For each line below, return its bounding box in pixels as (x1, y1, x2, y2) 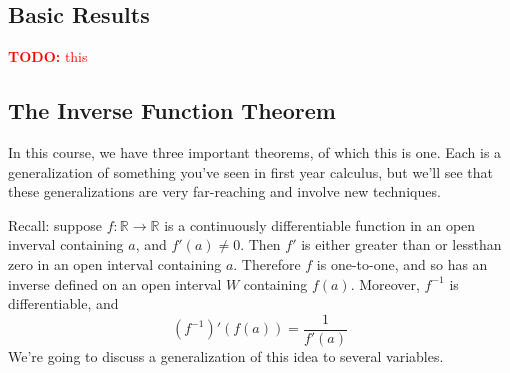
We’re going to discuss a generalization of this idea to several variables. (8, 345, 444, 366)
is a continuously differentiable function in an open (164, 214, 476, 235)
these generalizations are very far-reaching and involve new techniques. (8, 181, 441, 202)
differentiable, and (8, 293, 119, 314)
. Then (240, 234, 281, 255)
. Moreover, (350, 273, 420, 294)
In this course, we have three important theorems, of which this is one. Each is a (8, 142, 502, 162)
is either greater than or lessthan (301, 234, 502, 255)
